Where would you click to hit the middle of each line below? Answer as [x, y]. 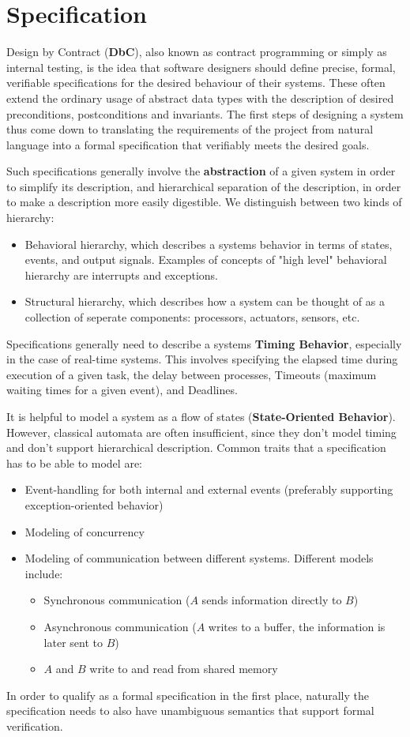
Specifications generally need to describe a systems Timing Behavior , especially [204, 343]
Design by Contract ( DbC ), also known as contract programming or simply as [197, 52]
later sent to [73, 642]
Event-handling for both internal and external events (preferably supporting [209, 489]
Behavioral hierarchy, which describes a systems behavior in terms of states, [209, 244]
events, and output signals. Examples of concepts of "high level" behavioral [206, 259]
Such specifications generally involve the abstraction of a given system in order [201, 171]
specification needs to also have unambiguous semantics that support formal [190, 711]
